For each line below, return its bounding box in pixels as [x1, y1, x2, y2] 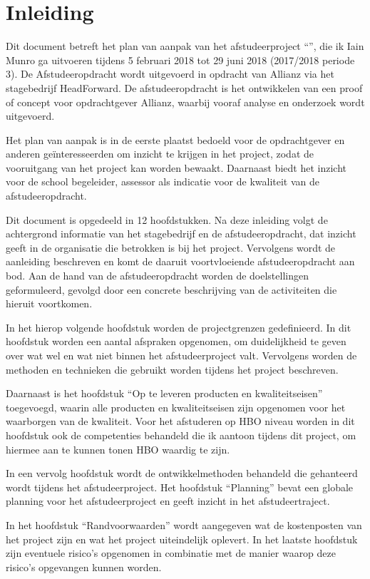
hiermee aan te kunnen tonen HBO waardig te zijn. [6, 441, 230, 456]
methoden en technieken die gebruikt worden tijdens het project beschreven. [6, 362, 339, 376]
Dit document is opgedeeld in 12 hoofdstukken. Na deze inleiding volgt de [6, 212, 328, 227]
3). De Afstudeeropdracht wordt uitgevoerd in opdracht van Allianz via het [6, 66, 334, 81]
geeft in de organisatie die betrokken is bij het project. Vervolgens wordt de [6, 240, 336, 255]
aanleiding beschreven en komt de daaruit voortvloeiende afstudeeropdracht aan [6, 254, 355, 269]
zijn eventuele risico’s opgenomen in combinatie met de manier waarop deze [6, 545, 336, 560]
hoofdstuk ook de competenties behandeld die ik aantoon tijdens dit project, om [6, 427, 356, 442]
